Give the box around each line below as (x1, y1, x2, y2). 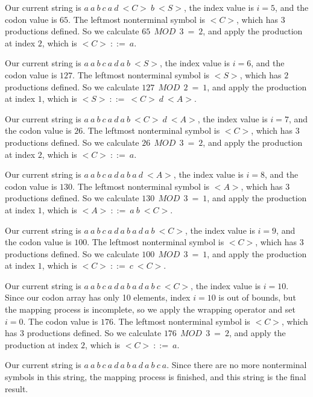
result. (5, 382, 28, 395)
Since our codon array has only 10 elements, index (5, 291, 191, 304)
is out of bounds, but (218, 291, 296, 304)
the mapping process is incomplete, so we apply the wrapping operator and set (5, 303, 296, 316)
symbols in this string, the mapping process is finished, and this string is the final (5, 370, 306, 383)
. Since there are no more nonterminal (166, 358, 307, 371)
